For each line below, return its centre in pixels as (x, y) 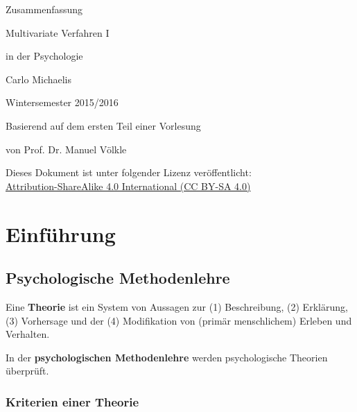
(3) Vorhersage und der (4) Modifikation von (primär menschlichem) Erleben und (179, 320)
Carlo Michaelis (39, 79)
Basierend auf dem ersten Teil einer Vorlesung (103, 125)
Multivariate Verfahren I (58, 32)
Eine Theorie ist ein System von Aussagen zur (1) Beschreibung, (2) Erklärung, (177, 306)
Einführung (61, 233)
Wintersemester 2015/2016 (62, 102)
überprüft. (27, 371)
